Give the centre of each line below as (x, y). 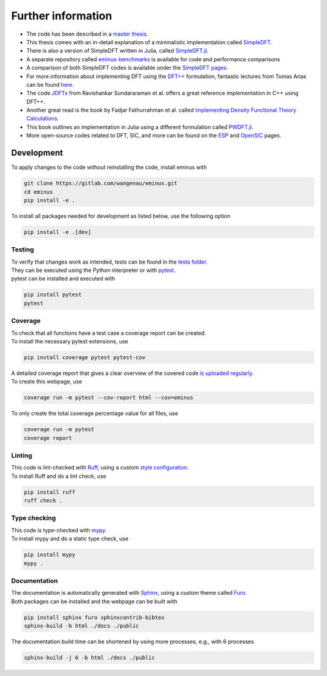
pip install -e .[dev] (58, 232)
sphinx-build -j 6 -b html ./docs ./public (90, 658)
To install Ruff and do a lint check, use (59, 476)
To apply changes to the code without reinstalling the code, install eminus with (109, 167)
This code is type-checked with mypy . (59, 530)
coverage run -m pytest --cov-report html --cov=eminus (109, 398)
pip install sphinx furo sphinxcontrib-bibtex (94, 617)
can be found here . (50, 84)
